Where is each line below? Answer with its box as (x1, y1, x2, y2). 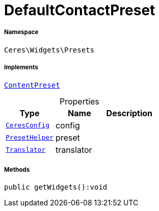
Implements (4, 64, 38, 71)
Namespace (4, 29, 39, 36)
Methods (4, 166, 30, 173)
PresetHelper (6, 134, 54, 142)
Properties (59, 96, 99, 107)
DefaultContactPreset (4, 2, 155, 19)
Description (106, 108, 153, 118)
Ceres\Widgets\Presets (4, 45, 95, 54)
